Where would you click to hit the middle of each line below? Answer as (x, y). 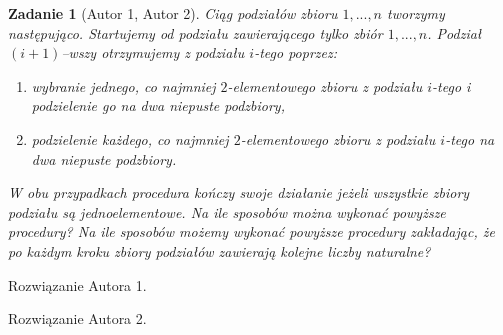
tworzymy (416, 13)
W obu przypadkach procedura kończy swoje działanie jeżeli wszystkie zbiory (239, 192)
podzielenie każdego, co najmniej (130, 138)
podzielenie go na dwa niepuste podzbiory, (158, 105)
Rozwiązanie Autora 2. (77, 318)
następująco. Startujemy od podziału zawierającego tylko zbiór (195, 32)
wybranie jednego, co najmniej (123, 85)
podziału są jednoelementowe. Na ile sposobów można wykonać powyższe (227, 211)
